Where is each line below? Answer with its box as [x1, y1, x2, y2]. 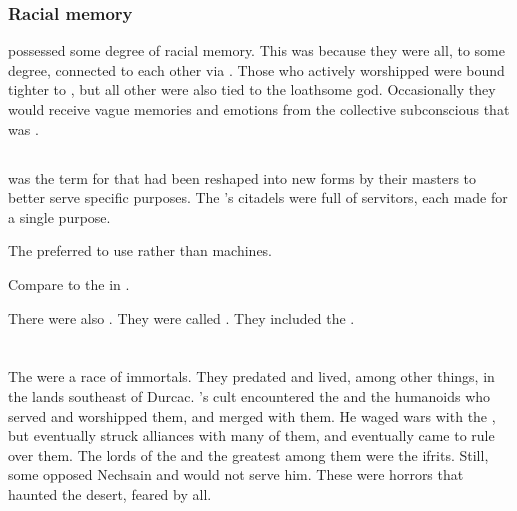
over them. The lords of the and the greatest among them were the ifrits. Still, [8, 444, 489, 465]
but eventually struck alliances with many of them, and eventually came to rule [8, 425, 495, 446]
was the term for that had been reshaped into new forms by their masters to [8, 167, 477, 188]
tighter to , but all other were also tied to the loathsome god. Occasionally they [8, 79, 496, 100]
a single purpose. [8, 206, 111, 227]
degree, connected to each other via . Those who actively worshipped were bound [8, 59, 505, 80]
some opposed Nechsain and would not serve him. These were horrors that [8, 464, 464, 485]
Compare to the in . [8, 273, 130, 294]
